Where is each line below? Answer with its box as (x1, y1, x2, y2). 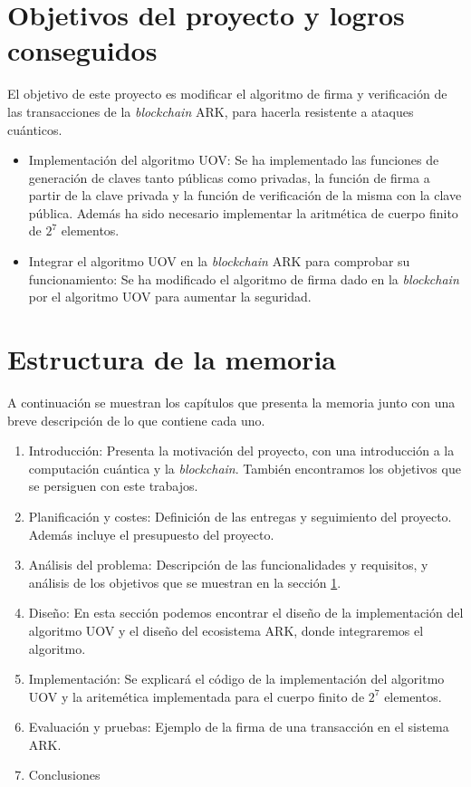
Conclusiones (28, 765, 101, 784)
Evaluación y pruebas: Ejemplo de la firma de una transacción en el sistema (28, 717, 449, 736)
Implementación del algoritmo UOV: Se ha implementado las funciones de (28, 150, 439, 169)
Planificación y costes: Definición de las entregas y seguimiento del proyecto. (28, 506, 452, 525)
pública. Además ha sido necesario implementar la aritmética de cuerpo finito (28, 203, 458, 222)
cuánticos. (7, 120, 62, 139)
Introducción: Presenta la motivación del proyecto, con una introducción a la (28, 441, 455, 460)
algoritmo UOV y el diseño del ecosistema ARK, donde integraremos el (28, 620, 424, 639)
